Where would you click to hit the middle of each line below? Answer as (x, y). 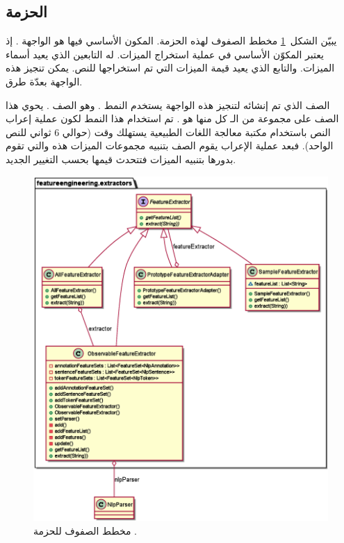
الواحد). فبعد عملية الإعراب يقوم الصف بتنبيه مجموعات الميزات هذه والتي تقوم (170, 145)
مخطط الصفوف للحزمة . (85, 530)
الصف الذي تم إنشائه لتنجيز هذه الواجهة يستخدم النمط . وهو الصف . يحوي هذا (168, 105)
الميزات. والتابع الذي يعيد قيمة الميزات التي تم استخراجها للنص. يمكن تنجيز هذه (170, 68)
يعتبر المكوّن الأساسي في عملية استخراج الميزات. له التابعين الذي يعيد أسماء (165, 54)
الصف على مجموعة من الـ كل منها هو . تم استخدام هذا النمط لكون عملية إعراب (172, 118)
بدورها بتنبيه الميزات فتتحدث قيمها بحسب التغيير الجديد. (121, 159)
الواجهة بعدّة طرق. (44, 81)
